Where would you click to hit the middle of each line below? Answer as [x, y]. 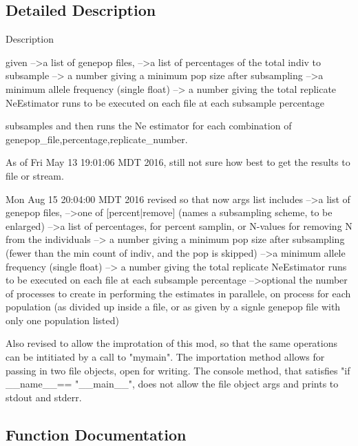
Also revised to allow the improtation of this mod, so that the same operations [172, 343]
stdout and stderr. [44, 397]
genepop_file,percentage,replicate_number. [97, 139]
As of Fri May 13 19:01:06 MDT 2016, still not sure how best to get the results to [178, 162]
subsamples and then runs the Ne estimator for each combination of [149, 126]
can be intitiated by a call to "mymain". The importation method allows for [165, 357]
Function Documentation [96, 434]
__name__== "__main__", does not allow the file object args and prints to [172, 384]
